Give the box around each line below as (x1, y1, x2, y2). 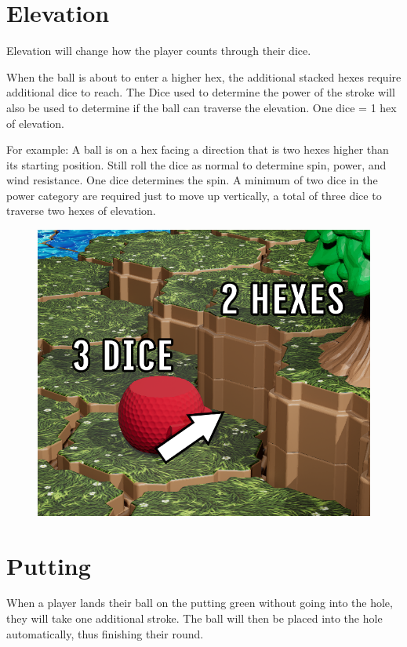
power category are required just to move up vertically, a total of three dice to (6, 187, 382, 203)
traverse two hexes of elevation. (6, 202, 156, 219)
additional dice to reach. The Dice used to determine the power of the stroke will (6, 84, 395, 100)
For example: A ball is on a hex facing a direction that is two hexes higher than (6, 141, 389, 158)
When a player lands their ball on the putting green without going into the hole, (6, 594, 393, 611)
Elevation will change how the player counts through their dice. (6, 42, 311, 59)
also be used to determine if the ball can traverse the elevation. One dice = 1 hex (6, 99, 397, 115)
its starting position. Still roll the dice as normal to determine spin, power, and (6, 156, 387, 173)
